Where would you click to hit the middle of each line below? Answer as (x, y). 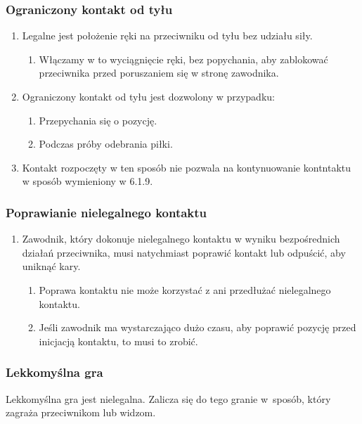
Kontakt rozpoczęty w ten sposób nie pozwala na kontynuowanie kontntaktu (187, 167)
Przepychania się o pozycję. (98, 120)
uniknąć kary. (51, 266)
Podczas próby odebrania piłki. (106, 144)
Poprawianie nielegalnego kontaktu (106, 212)
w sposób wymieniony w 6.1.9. (88, 181)
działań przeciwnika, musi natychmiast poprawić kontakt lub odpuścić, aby (184, 252)
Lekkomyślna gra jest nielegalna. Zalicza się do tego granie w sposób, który (168, 398)
